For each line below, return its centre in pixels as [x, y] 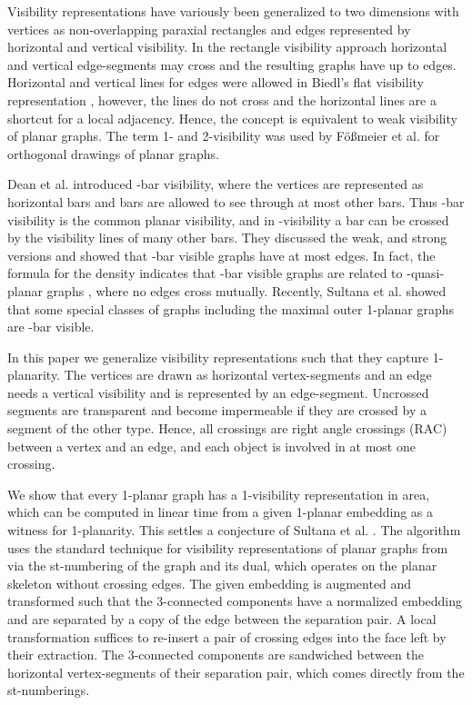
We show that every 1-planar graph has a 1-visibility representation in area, [219, 494]
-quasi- [426, 273]
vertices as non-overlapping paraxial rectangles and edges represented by [209, 29]
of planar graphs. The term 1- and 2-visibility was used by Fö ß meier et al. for [224, 136]
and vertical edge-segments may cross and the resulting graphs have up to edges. [232, 64]
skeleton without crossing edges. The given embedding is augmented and [210, 583]
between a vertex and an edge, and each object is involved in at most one [211, 446]
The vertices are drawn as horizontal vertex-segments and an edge [248, 375]
